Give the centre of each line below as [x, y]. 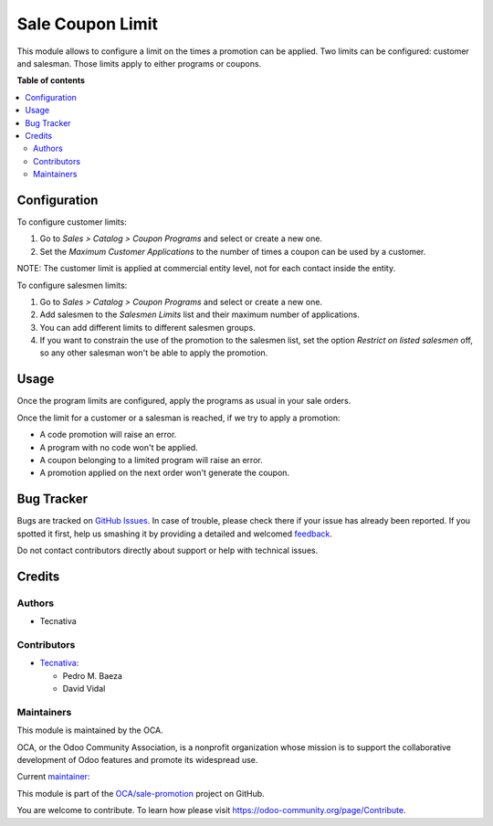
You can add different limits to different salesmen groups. [147, 327]
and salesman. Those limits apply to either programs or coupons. [139, 63]
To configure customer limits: [72, 222]
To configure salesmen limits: [72, 285]
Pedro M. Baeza [93, 675]
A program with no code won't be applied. [119, 447]
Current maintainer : [53, 777]
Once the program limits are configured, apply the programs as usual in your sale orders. [184, 401]
